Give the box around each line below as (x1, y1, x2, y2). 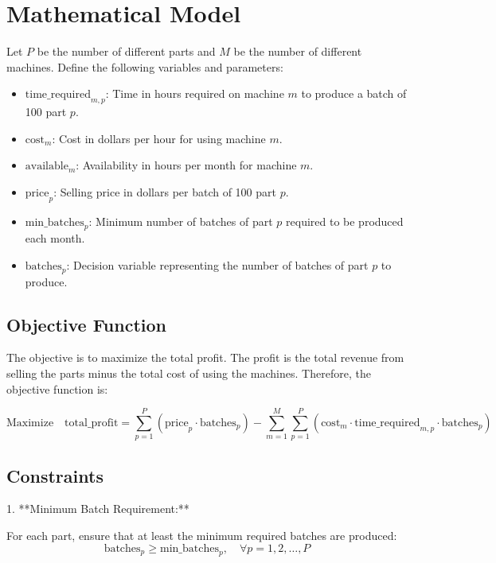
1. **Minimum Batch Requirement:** (6, 500, 189, 517)
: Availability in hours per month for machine (76, 157, 297, 173)
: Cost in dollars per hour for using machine (52, 130, 266, 146)
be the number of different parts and (37, 43, 216, 60)
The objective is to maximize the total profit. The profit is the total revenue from (6, 349, 404, 366)
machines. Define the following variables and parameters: (6, 58, 283, 75)
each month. (25, 230, 85, 247)
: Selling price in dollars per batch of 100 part (53, 183, 276, 200)
